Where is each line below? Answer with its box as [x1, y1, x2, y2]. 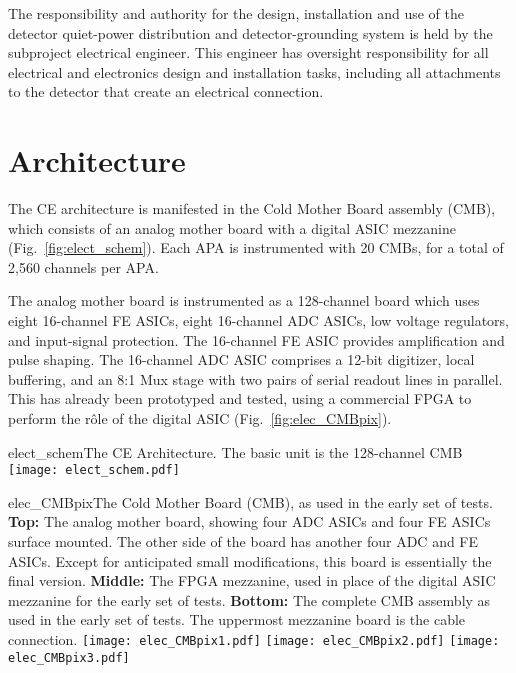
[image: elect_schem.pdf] [8, 463, 180, 478]
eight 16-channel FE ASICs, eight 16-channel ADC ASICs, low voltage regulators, [8, 310, 509, 331]
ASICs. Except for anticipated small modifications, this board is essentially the [8, 550, 492, 571]
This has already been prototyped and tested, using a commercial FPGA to [8, 388, 472, 409]
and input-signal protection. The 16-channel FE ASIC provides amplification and [8, 329, 505, 350]
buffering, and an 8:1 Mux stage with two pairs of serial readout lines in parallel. [8, 368, 503, 389]
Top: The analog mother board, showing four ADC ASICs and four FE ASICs [8, 511, 491, 532]
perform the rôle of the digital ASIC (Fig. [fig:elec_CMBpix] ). [8, 408, 392, 429]
